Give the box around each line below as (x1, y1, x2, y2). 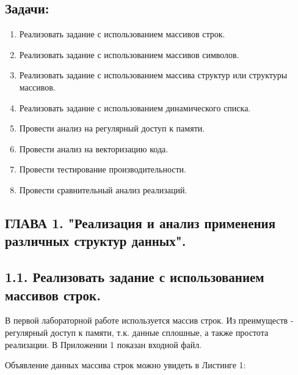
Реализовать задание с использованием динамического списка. (19, 101, 251, 114)
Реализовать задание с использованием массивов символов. (19, 48, 239, 61)
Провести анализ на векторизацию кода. (19, 142, 169, 155)
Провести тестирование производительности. (19, 163, 186, 176)
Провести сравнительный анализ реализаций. (19, 183, 187, 196)
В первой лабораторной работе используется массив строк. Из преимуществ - (5, 314, 294, 327)
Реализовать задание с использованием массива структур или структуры (19, 69, 288, 81)
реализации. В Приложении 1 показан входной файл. (5, 338, 202, 351)
